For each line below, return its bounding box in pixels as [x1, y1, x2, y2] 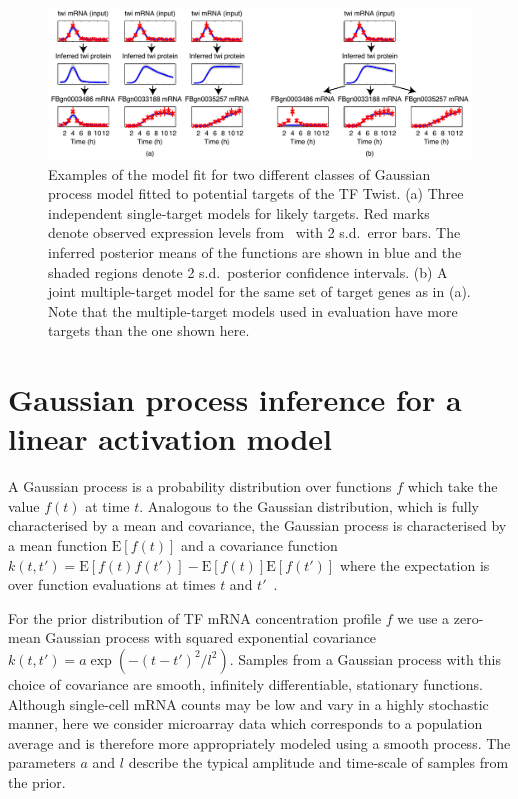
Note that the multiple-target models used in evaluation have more [48, 300, 458, 321]
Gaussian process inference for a [8, 379, 462, 420]
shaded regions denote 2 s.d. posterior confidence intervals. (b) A [48, 261, 448, 282]
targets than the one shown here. [48, 320, 250, 341]
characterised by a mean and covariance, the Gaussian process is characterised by [8, 515, 507, 536]
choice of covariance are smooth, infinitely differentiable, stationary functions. [8, 673, 483, 694]
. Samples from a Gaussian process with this [229, 648, 502, 669]
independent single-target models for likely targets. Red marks [48, 202, 430, 223]
